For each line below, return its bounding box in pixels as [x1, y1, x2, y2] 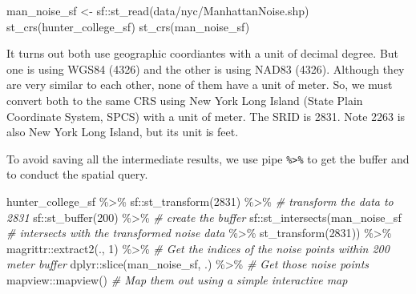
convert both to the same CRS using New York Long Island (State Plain [6, 91, 363, 108]
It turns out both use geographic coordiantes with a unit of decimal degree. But [6, 45, 399, 62]
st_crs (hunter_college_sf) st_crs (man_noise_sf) [6, 18, 250, 34]
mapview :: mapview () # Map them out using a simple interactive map [6, 271, 348, 288]
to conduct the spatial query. [6, 166, 148, 183]
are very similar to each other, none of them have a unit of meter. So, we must [6, 76, 393, 93]
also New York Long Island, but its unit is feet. [6, 123, 239, 140]
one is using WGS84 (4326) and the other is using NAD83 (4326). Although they [6, 60, 405, 77]
